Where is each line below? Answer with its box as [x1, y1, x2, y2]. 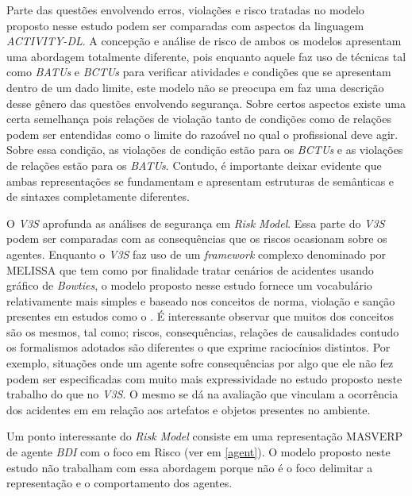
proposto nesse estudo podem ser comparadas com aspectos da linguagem [6, 17, 364, 33]
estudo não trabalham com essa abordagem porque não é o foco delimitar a [6, 459, 373, 475]
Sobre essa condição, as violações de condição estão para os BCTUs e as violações [6, 141, 403, 158]
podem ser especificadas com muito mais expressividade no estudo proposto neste [6, 370, 402, 386]
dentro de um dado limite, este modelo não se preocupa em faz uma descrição [6, 79, 384, 95]
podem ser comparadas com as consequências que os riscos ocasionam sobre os [6, 230, 387, 247]
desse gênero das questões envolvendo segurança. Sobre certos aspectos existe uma [6, 94, 406, 111]
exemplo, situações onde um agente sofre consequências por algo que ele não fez [6, 355, 394, 371]
